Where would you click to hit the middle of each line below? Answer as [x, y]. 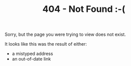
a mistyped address [32, 54]
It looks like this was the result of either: [46, 44]
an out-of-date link [31, 59]
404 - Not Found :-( [84, 9]
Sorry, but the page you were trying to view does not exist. [65, 34]
